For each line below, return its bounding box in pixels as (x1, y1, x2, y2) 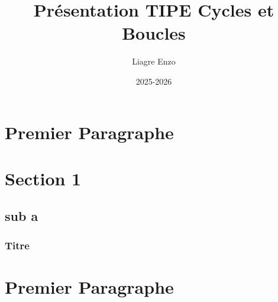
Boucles (122, 21, 186, 45)
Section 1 (5, 166, 82, 190)
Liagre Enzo (132, 55, 176, 68)
